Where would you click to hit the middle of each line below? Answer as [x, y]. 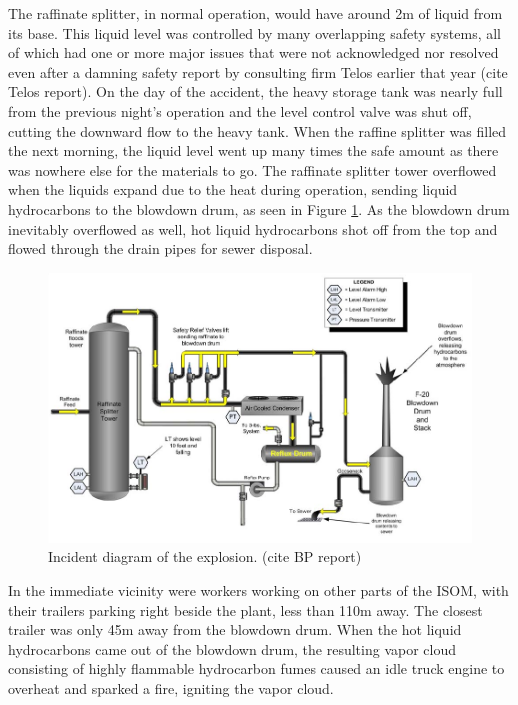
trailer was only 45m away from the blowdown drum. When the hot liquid [235, 629]
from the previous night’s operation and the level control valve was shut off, [240, 110]
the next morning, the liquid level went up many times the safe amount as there [253, 150]
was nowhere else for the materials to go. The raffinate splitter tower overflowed [252, 169]
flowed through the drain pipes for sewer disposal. [160, 248]
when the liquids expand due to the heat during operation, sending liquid [233, 189]
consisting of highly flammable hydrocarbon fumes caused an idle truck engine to [256, 668]
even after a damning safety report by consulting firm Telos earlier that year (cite [258, 71]
